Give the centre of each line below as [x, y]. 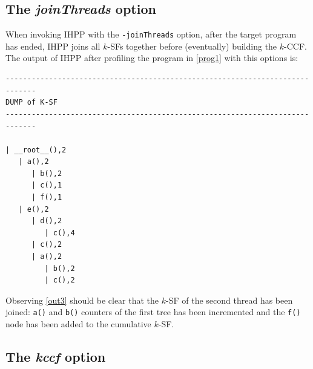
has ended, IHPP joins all [53, 46]
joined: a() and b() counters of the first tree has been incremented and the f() [153, 312]
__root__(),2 [40, 150]
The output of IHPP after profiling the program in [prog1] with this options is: [152, 58]
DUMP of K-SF [31, 103]
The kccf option [56, 356]
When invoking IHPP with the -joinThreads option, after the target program [151, 34]
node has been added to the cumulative [78, 323]
